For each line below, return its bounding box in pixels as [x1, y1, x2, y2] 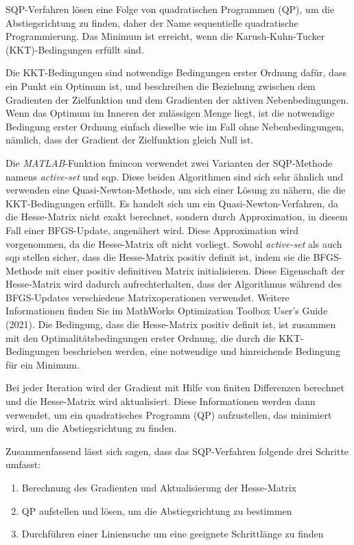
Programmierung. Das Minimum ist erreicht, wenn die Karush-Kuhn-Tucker [5, 29, 325, 43]
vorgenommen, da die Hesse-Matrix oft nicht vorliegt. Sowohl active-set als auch [5, 236, 342, 251]
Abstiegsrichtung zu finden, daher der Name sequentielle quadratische [5, 15, 298, 30]
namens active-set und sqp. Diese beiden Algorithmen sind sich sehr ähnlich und [5, 169, 344, 183]
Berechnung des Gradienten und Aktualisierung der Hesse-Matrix [21, 480, 296, 494]
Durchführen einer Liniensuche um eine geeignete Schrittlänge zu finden [21, 526, 324, 541]
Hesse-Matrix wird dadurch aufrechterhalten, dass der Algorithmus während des [5, 277, 342, 291]
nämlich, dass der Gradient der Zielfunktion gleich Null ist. [5, 132, 254, 147]
